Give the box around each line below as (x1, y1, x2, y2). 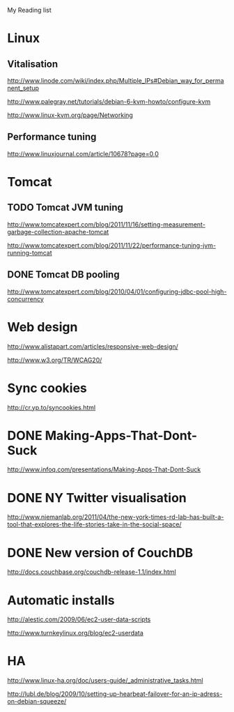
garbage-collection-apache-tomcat (7, 227, 109, 236)
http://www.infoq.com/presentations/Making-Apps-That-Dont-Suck (7, 465, 201, 474)
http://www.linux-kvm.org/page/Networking (7, 111, 134, 119)
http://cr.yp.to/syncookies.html (7, 403, 96, 411)
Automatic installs (7, 592, 115, 608)
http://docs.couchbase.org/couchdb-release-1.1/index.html (7, 568, 176, 576)
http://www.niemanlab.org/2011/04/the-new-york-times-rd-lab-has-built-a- (7, 513, 224, 522)
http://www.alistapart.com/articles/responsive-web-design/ (7, 342, 179, 351)
